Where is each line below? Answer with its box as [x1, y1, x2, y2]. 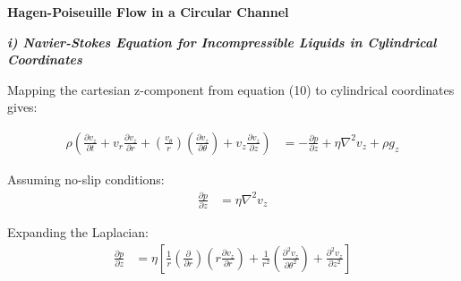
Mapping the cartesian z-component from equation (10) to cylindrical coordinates [7, 80, 455, 98]
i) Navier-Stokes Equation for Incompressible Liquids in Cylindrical [7, 32, 437, 51]
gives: [7, 98, 38, 116]
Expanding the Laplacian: [7, 223, 149, 242]
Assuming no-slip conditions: [7, 170, 165, 188]
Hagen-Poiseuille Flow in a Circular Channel [7, 3, 289, 21]
